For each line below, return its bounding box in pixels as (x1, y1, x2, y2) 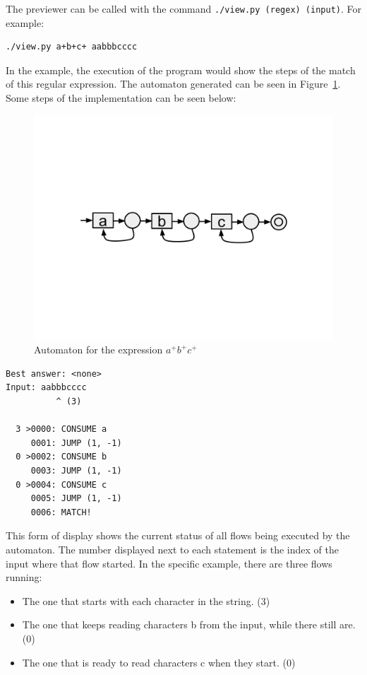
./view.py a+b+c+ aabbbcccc (6, 42, 138, 52)
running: (6, 570, 42, 585)
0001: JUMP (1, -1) (30, 438, 122, 448)
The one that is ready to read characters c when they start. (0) (22, 655, 296, 669)
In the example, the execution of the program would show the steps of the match (6, 62, 356, 77)
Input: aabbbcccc (6, 382, 87, 393)
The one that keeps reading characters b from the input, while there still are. (22, 617, 356, 632)
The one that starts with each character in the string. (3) (22, 593, 270, 608)
